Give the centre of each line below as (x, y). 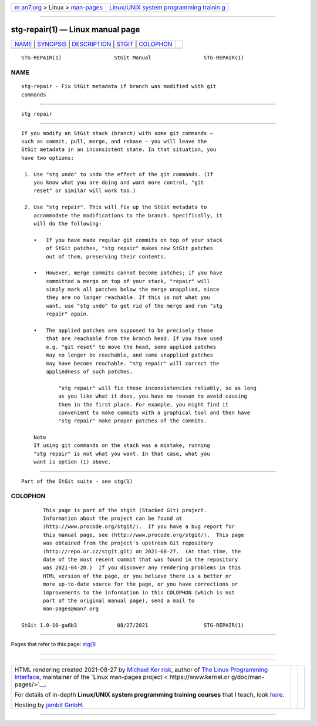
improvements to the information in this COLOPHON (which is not (139, 592)
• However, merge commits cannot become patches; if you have (128, 273)
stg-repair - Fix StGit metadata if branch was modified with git (119, 86)
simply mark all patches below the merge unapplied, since (133, 290)
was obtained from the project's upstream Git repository (128, 543)
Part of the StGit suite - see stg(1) (77, 481)
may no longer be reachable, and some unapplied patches (130, 355)
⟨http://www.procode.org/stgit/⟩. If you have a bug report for (139, 527)
